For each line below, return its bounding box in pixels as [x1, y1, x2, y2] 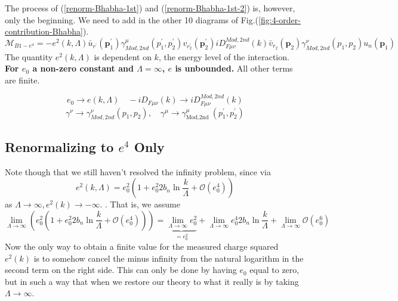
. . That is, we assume [100, 198, 180, 210]
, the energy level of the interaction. [158, 50, 289, 63]
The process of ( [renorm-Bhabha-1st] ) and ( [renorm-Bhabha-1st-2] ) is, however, [5, 2, 295, 14]
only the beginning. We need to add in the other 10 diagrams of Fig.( [5, 13, 259, 26]
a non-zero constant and [32, 62, 134, 75]
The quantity [5, 50, 53, 63]
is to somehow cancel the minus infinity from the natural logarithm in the [33, 252, 304, 264]
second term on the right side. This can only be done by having [5, 263, 237, 276]
